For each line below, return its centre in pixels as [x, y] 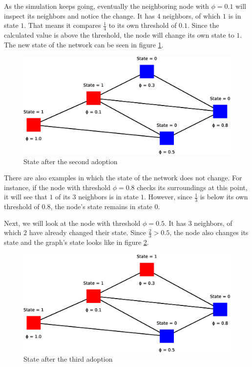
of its [63, 197]
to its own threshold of [143, 25]
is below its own [224, 197]
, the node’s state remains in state [101, 206]
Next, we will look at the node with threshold [72, 223]
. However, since [168, 197]
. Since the [203, 25]
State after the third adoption [68, 359]
